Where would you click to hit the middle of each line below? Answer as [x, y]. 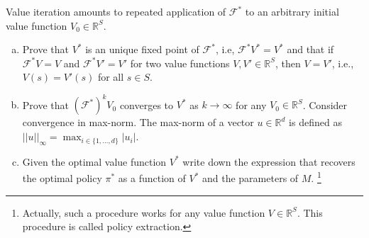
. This [310, 212]
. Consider [325, 104]
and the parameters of [250, 178]
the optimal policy [62, 178]
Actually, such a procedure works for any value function [144, 212]
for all [111, 77]
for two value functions [180, 63]
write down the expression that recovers [269, 161]
